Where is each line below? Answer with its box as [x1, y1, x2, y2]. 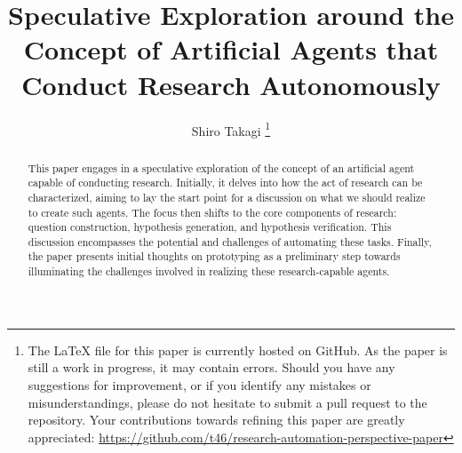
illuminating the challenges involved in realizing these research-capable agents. [28, 264, 390, 279]
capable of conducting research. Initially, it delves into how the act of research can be [28, 175, 423, 190]
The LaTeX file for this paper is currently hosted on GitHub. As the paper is [28, 340, 448, 359]
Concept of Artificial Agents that [23, 31, 439, 68]
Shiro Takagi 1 [191, 118, 271, 139]
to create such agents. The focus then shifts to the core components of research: [28, 204, 397, 219]
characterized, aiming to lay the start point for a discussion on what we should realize [28, 189, 426, 204]
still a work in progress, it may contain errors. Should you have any [28, 358, 395, 377]
